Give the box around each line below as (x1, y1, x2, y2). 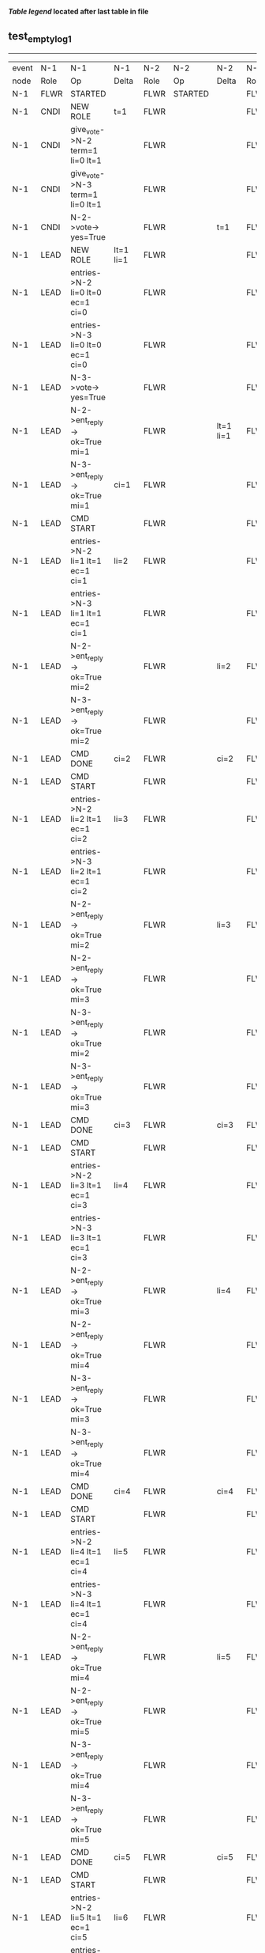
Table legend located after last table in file (8, 7, 149, 16)
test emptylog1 (8, 29, 73, 45)
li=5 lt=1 (70, 1912, 103, 1923)
